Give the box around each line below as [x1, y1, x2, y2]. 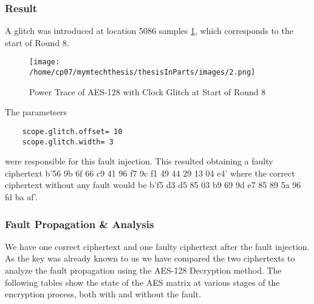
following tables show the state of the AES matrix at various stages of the [5, 275, 280, 288]
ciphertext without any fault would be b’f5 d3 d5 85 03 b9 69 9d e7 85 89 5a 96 [5, 178, 301, 191]
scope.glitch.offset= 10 [22, 127, 123, 136]
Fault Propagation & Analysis [5, 216, 154, 231]
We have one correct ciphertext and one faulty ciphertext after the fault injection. [5, 240, 310, 252]
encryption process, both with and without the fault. [5, 288, 202, 300]
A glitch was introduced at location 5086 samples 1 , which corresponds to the [5, 24, 293, 37]
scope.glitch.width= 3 [22, 137, 114, 146]
